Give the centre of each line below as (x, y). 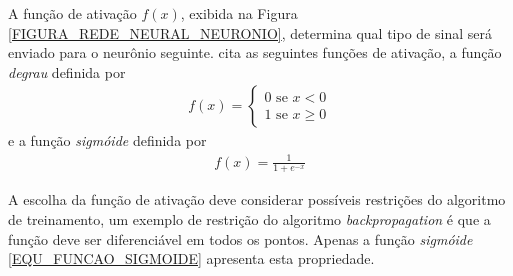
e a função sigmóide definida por (107, 140)
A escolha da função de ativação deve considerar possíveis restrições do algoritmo (257, 199)
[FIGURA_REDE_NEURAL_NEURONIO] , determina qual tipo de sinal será (250, 32)
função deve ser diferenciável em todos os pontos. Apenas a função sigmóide (240, 238)
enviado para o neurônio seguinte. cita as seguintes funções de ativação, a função (255, 52)
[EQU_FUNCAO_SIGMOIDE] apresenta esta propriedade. (191, 258)
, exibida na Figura (239, 13)
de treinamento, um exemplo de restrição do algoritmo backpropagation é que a (249, 218)
